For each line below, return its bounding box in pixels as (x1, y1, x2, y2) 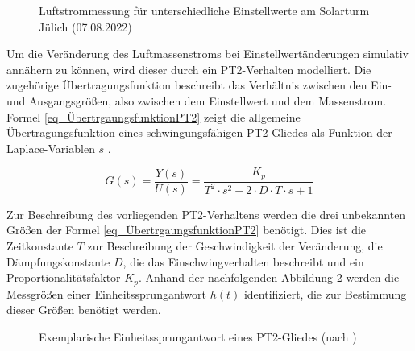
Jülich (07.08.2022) (39, 18, 132, 35)
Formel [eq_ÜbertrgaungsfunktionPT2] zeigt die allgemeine (6, 108, 301, 125)
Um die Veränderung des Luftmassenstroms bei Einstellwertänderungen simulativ (6, 45, 409, 62)
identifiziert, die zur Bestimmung (243, 285, 407, 302)
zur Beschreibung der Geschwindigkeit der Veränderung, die (87, 237, 383, 254)
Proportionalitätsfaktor (6, 269, 121, 286)
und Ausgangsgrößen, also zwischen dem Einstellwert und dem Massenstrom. (6, 92, 387, 109)
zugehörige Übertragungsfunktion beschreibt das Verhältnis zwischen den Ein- (6, 76, 392, 93)
